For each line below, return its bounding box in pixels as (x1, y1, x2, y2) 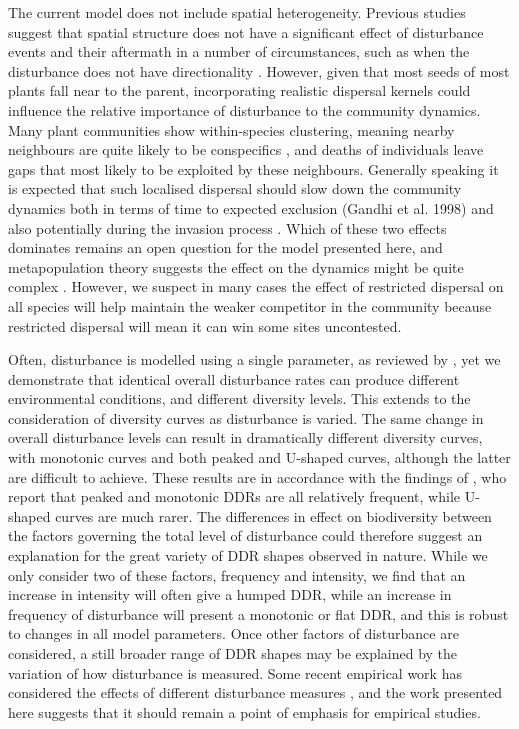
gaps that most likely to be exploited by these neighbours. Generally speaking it (8, 158, 499, 179)
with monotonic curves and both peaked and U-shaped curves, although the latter (8, 447, 511, 468)
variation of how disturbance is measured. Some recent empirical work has (8, 662, 462, 683)
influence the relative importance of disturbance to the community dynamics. (8, 99, 481, 120)
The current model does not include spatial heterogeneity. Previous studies (8, 2, 466, 22)
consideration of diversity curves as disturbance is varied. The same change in (8, 407, 484, 428)
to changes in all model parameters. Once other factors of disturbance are (8, 623, 459, 644)
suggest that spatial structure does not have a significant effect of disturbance (8, 21, 484, 42)
